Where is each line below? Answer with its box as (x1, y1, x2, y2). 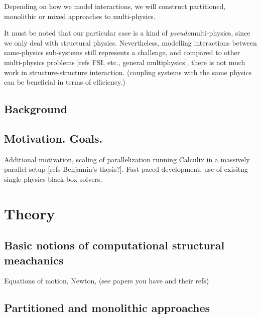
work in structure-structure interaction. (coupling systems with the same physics (4, 67, 252, 77)
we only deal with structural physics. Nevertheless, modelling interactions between (4, 37, 257, 48)
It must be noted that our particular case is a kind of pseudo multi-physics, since (4, 28, 250, 38)
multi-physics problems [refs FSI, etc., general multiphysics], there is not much (4, 57, 245, 67)
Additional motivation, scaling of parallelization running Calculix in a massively (4, 154, 250, 164)
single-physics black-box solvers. (4, 173, 102, 184)
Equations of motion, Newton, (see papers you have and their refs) (4, 275, 209, 286)
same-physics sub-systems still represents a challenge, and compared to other (4, 47, 240, 58)
